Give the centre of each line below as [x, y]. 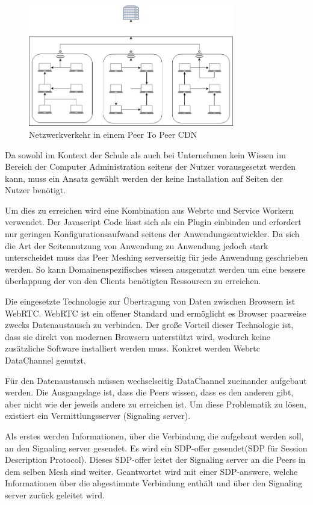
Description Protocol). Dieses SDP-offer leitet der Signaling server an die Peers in [155, 460]
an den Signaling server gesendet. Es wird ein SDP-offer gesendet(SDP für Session [156, 448]
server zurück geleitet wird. [55, 494]
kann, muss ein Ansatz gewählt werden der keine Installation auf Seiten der [144, 178]
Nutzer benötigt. [36, 190]
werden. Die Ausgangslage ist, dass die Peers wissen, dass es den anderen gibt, [149, 392]
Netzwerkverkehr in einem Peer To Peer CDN [113, 134]
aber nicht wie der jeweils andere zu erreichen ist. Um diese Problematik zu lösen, [156, 404]
